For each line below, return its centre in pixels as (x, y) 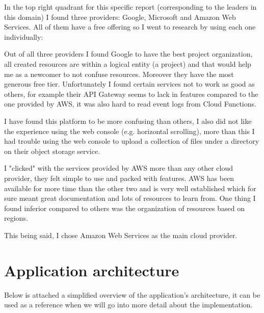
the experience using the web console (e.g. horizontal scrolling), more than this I (129, 131)
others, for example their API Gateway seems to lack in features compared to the (131, 94)
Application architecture (92, 270)
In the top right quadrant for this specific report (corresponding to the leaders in (130, 7)
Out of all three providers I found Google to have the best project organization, (128, 54)
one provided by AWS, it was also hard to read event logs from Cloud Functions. (130, 104)
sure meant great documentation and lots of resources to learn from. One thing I (130, 198)
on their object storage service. (52, 151)
